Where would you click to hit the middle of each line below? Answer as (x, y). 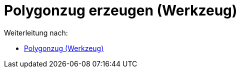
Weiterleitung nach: (36, 32)
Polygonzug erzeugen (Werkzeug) (121, 10)
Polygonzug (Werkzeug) (64, 48)
